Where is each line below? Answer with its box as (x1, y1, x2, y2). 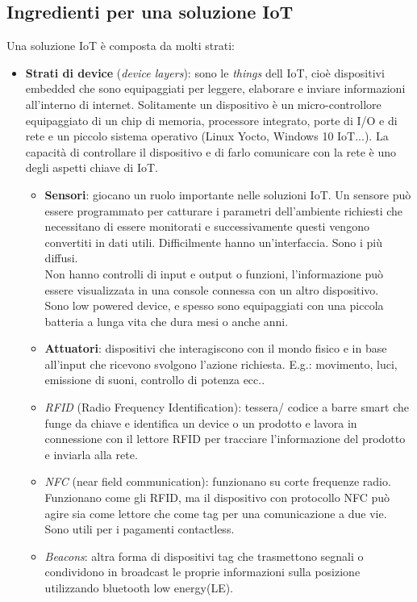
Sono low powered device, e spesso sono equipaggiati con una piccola (44, 297, 384, 314)
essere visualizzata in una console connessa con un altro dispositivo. (44, 281, 379, 298)
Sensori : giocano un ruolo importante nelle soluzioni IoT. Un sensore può (44, 186, 411, 203)
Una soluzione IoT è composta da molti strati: (6, 37, 235, 54)
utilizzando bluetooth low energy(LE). (44, 579, 234, 596)
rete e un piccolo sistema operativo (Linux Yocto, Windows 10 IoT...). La (25, 128, 389, 144)
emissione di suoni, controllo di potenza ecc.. (44, 371, 265, 388)
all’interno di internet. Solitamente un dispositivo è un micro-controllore (25, 95, 382, 112)
